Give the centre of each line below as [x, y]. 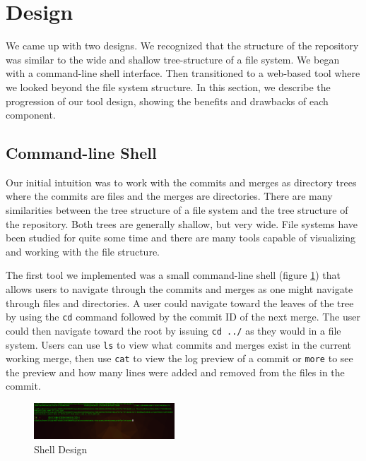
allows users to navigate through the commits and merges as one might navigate [179, 289]
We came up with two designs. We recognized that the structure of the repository [182, 46]
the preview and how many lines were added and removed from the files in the [175, 372]
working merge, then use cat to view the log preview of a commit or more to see [179, 358]
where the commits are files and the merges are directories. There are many [169, 196]
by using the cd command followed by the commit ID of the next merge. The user [183, 317]
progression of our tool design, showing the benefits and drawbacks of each [167, 101]
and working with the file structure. [83, 251]
